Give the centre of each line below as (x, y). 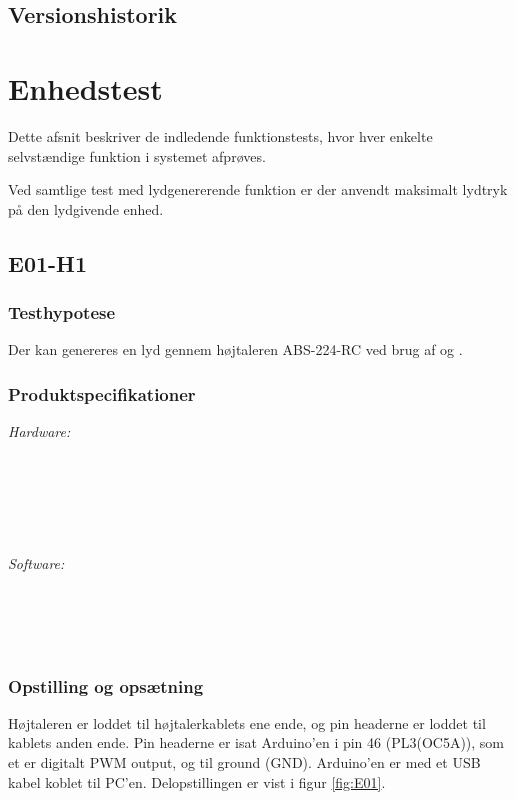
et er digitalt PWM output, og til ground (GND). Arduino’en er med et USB (244, 762)
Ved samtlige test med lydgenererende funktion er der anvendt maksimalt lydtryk (258, 189)
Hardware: (39, 431)
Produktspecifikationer (102, 393)
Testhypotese (62, 311)
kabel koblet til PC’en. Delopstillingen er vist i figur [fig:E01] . (197, 781)
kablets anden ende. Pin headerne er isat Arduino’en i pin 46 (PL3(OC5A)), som (256, 742)
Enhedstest (85, 87)
